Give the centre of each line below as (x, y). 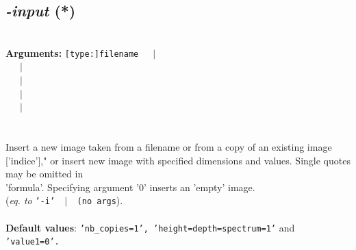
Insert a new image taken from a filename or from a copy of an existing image (169, 147)
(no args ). (100, 200)
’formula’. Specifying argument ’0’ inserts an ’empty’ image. (130, 187)
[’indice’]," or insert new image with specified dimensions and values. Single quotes (178, 160)
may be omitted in (44, 174)
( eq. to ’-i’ (30, 200)
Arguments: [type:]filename (72, 52)
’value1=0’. (33, 242)
